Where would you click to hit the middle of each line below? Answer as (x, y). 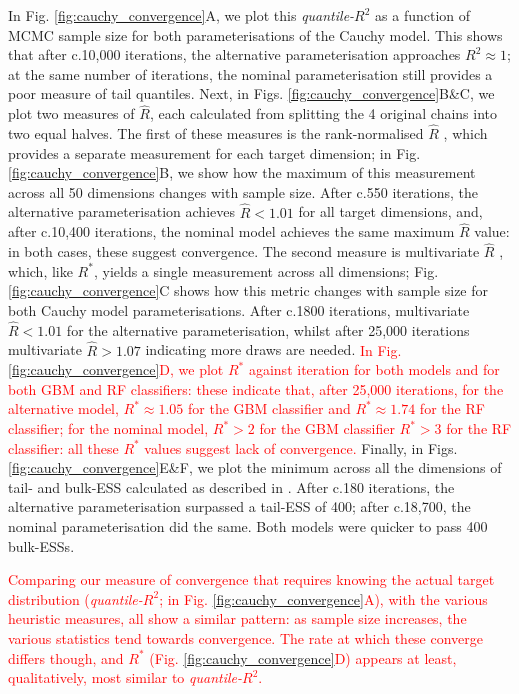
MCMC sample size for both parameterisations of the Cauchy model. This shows (255, 34)
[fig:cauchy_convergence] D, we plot (116, 369)
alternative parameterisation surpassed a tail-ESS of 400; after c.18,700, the (239, 506)
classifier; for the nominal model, (108, 428)
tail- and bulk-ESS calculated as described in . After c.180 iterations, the (231, 486)
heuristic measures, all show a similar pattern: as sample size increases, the (237, 618)
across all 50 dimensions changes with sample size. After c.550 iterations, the (243, 191)
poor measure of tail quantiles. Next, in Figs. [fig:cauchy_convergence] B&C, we (251, 93)
